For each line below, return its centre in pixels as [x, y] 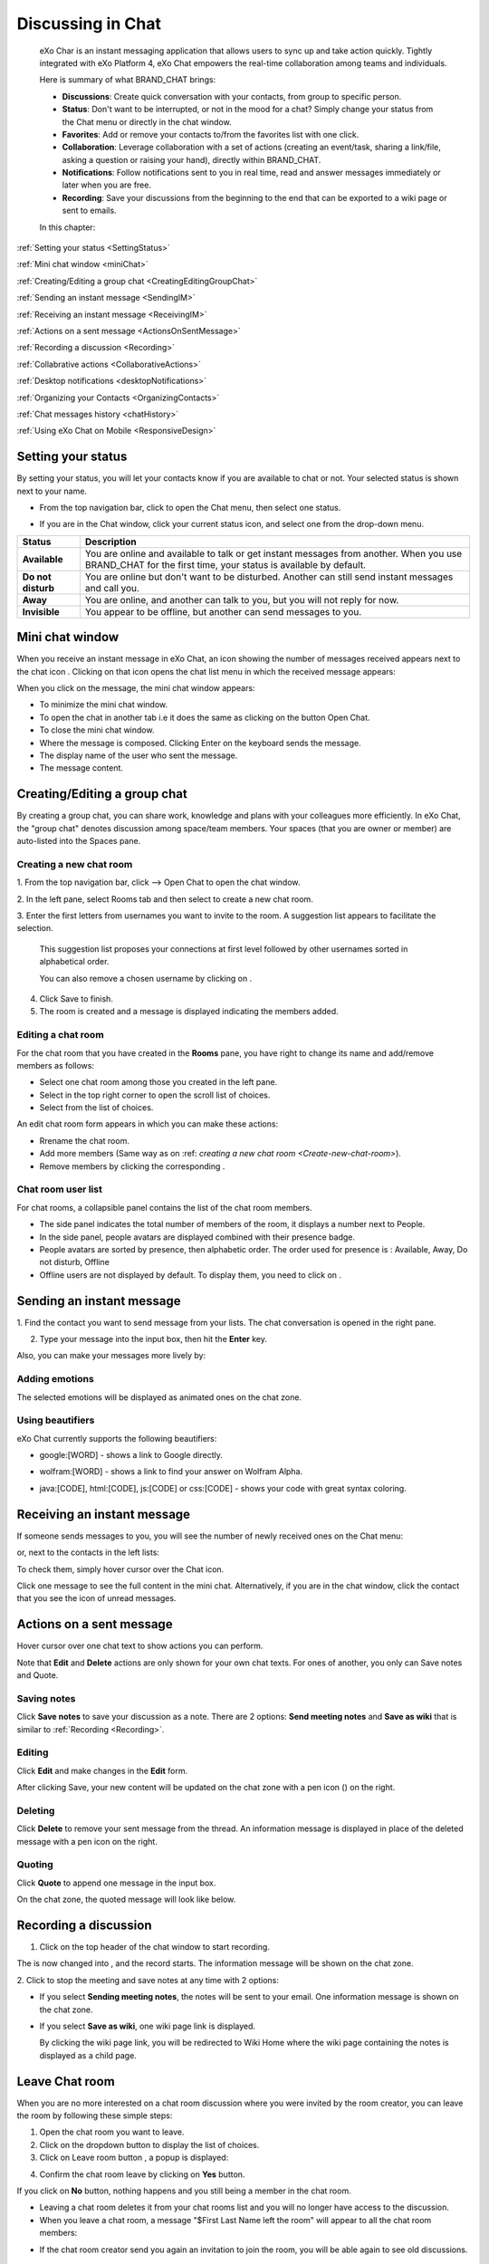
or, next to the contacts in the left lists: [88, 1552]
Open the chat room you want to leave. [112, 2132]
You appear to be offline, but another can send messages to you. [223, 611]
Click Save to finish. [76, 998]
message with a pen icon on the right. [87, 1841]
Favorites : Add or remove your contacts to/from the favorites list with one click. [211, 134]
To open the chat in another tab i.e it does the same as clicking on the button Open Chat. [205, 717]
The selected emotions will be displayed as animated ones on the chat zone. [159, 1397]
